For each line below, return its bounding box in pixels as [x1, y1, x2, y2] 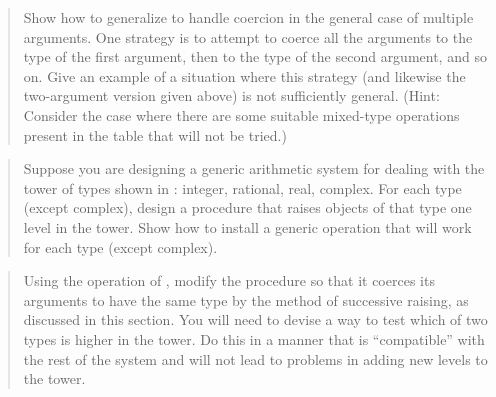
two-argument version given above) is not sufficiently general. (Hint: [23, 85, 440, 106]
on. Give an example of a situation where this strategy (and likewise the [23, 65, 466, 86]
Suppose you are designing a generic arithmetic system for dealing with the [23, 158, 485, 179]
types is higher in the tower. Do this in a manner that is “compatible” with [23, 328, 485, 349]
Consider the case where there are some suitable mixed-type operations [23, 104, 460, 125]
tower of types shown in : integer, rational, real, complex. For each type [23, 177, 462, 198]
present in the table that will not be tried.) [23, 124, 287, 145]
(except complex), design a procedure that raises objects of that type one [23, 197, 472, 218]
